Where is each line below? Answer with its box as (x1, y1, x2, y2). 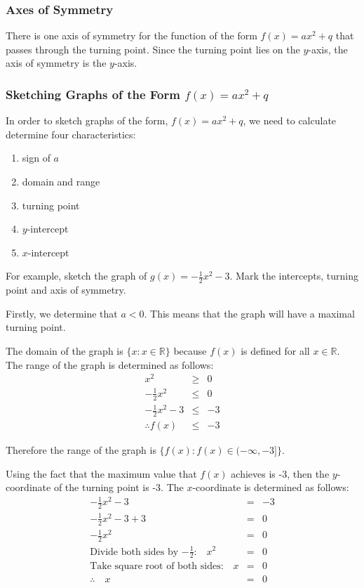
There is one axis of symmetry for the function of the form (6, 28, 257, 43)
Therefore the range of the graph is (6, 443, 156, 457)
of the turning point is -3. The (53, 480, 184, 495)
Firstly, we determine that (6, 306, 118, 320)
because (173, 343, 207, 358)
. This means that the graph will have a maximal (144, 306, 355, 320)
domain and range (22, 174, 100, 188)
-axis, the (308, 41, 348, 56)
